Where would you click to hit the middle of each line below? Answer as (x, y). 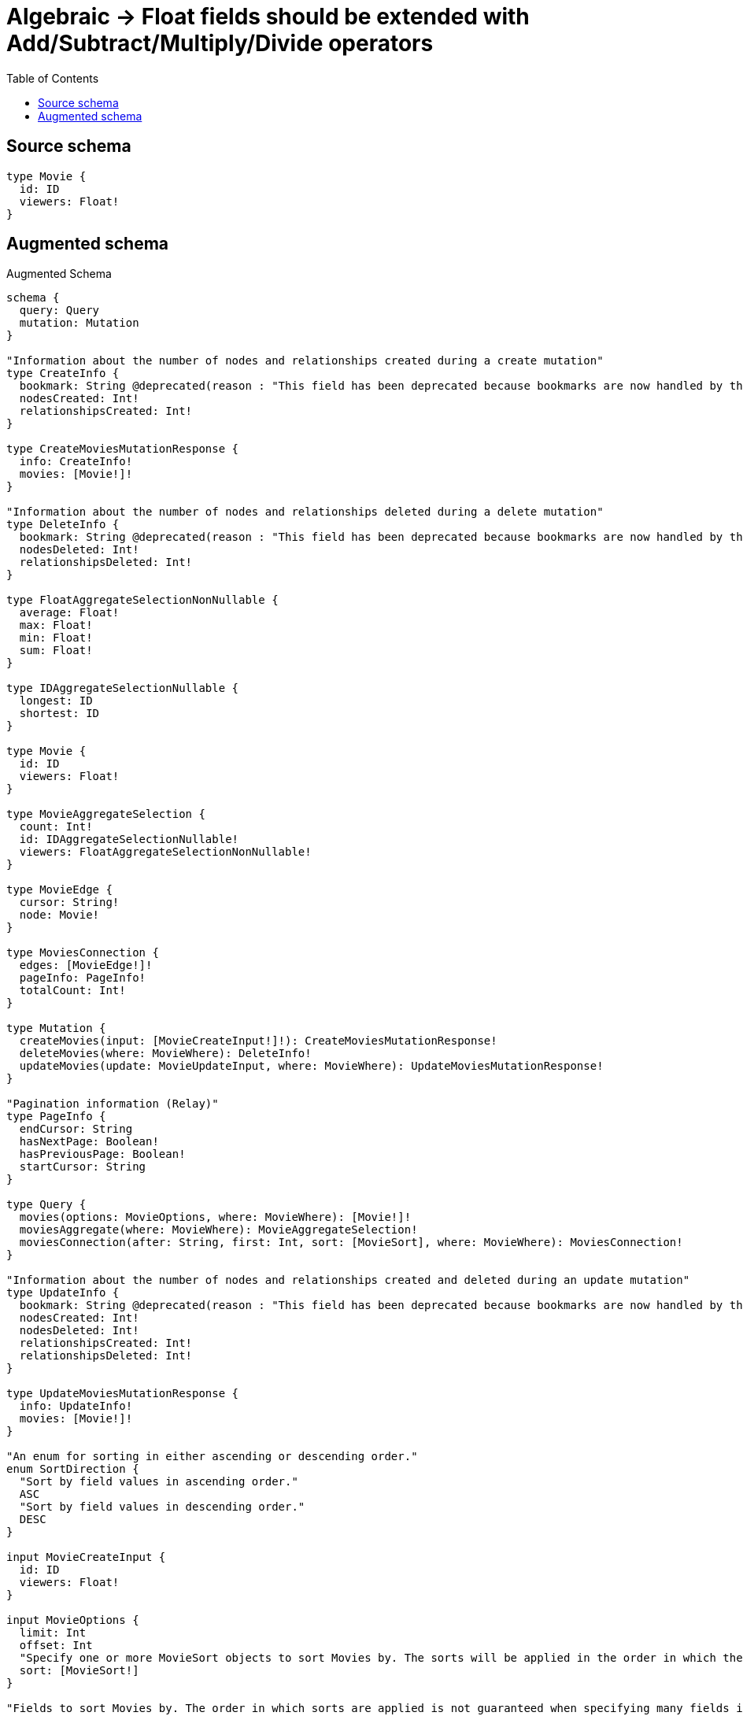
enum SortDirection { (73, 1469)
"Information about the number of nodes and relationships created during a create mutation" (305, 361)
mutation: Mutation (79, 323)
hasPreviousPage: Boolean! (102, 1154)
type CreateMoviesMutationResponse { (123, 449)
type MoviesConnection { (83, 953)
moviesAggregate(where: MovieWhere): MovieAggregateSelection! (218, 1230)
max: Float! (56, 625)
